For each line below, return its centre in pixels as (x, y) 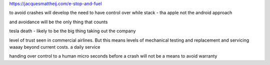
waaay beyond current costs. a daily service (55, 47)
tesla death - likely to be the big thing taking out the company (72, 31)
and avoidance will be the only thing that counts (58, 22)
